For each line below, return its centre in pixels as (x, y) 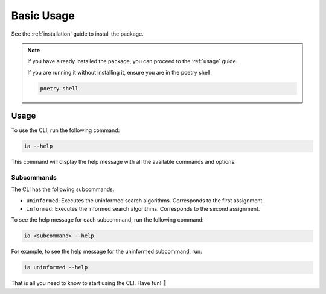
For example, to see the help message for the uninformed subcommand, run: (107, 252)
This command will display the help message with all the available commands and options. (123, 162)
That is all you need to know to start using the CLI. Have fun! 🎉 (89, 283)
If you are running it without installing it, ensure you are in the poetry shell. (120, 72)
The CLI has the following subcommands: (63, 189)
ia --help (38, 146)
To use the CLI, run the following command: (66, 130)
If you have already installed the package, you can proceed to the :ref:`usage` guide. (133, 61)
